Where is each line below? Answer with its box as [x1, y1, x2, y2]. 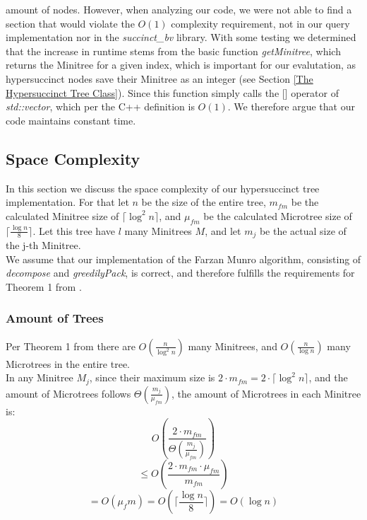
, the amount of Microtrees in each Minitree [172, 386, 361, 400]
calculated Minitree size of [6, 208, 119, 223]
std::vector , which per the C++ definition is [6, 99, 195, 114]
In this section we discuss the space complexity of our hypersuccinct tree [6, 180, 320, 195]
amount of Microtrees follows [6, 386, 131, 400]
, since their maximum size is [89, 370, 215, 385]
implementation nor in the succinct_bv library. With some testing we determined [6, 30, 356, 45]
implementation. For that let [6, 195, 129, 209]
